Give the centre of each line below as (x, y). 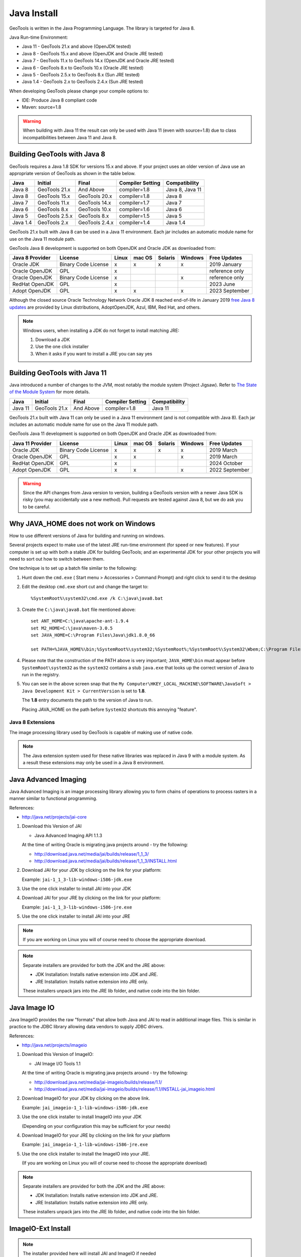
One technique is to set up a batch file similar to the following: (73, 568)
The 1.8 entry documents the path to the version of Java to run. (87, 700)
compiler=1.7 (134, 203)
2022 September (229, 470)
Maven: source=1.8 (41, 107)
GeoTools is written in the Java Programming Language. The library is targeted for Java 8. (102, 28)
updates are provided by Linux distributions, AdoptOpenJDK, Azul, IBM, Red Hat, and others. (105, 307)
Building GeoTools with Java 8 (57, 154)
